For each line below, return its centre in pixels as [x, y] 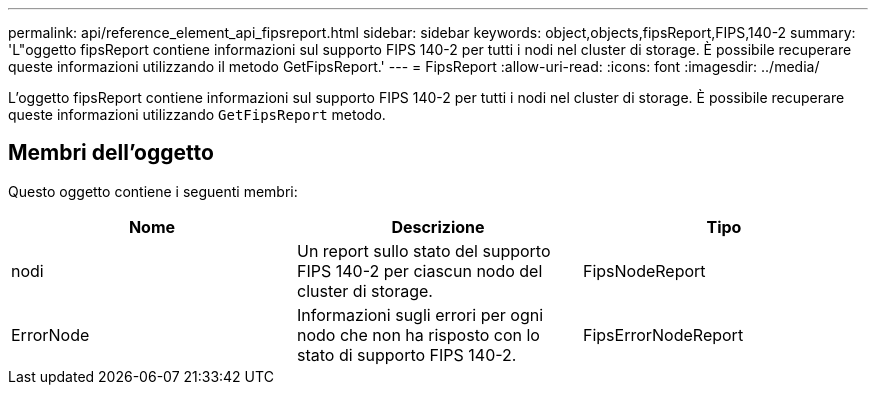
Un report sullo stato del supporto [423, 250]
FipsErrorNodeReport [663, 334]
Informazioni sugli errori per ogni [420, 314]
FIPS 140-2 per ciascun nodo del [419, 270]
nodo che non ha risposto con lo [418, 334]
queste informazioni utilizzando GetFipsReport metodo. [197, 114]
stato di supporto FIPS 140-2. [406, 354]
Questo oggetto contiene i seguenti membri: [153, 191]
